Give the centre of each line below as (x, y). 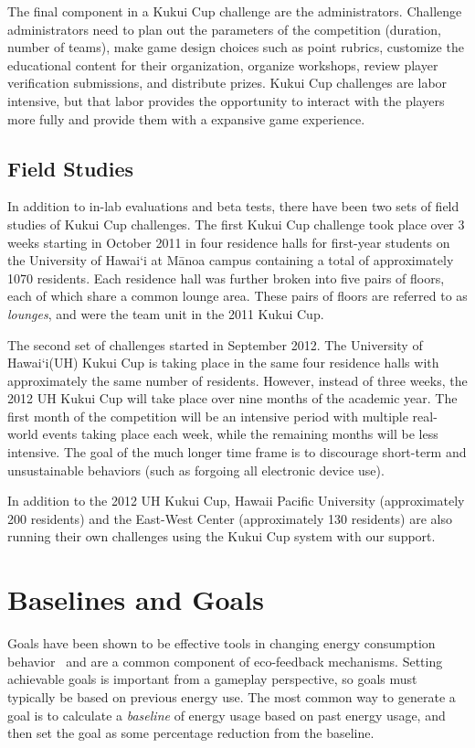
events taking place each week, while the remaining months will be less (240, 434)
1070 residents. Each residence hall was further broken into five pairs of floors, (226, 278)
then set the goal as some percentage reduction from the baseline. (191, 733)
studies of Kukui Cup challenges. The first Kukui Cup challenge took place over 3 (236, 224)
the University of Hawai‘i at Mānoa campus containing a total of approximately (231, 260)
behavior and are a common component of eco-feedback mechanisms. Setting (225, 661)
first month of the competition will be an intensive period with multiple (208, 416)
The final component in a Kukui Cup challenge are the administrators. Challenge (235, 11)
